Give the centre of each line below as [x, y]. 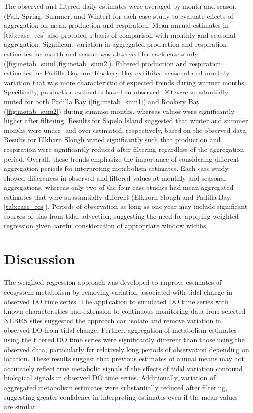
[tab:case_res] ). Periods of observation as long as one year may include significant [126, 206]
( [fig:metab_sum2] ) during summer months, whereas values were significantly [119, 111]
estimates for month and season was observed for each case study [101, 53]
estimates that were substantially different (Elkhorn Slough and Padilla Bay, [118, 197]
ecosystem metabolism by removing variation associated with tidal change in [118, 291]
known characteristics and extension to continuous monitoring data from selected [125, 311]
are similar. [21, 406]
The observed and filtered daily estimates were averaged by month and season [120, 6]
